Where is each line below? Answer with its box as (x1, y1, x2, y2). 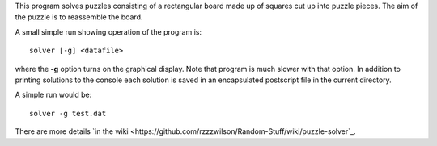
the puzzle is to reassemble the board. (15, 12, 143, 22)
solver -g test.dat (29, 109, 107, 118)
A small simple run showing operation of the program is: (15, 27, 202, 36)
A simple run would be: (15, 90, 92, 100)
